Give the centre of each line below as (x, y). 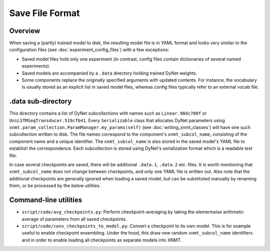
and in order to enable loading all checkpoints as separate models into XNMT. (102, 240)
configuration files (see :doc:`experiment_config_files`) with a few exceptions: (89, 50)
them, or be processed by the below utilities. (55, 186)
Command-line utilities (46, 200)
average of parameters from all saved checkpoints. (74, 219)
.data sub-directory (40, 101)
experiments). (36, 66)
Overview (25, 31)
